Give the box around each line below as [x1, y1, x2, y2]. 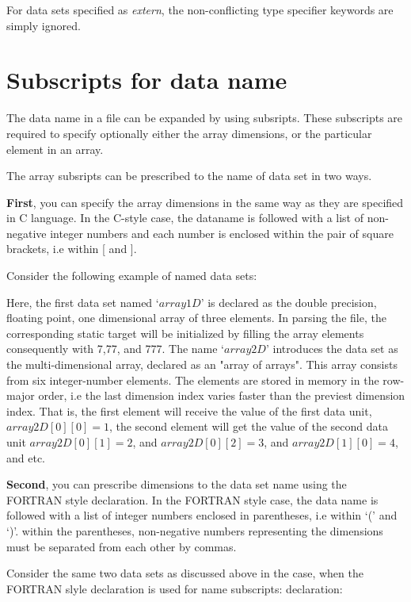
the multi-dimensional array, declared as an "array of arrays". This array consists [6, 356, 398, 373]
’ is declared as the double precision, [200, 293, 377, 310]
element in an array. [6, 140, 104, 157]
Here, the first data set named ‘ [6, 293, 159, 310]
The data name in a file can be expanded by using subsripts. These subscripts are [6, 109, 403, 126]
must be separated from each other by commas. [6, 538, 237, 554]
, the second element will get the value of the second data [108, 418, 388, 435]
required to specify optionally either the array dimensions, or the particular [6, 125, 372, 141]
